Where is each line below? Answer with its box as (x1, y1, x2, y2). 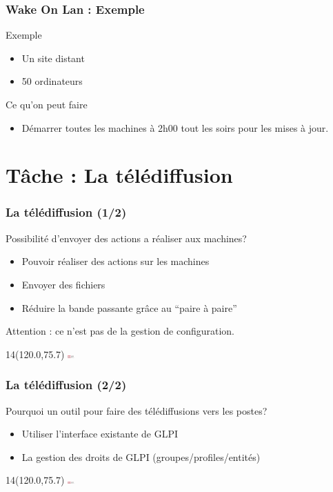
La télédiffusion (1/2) (6, 204, 127, 221)
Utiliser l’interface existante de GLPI (21, 426, 179, 441)
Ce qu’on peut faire (6, 97, 88, 111)
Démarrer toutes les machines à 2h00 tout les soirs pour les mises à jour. (21, 120, 329, 135)
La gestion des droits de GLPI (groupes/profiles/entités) (21, 449, 261, 464)
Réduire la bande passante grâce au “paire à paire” (21, 300, 237, 315)
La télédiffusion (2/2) (6, 376, 127, 393)
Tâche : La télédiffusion (6, 161, 233, 189)
